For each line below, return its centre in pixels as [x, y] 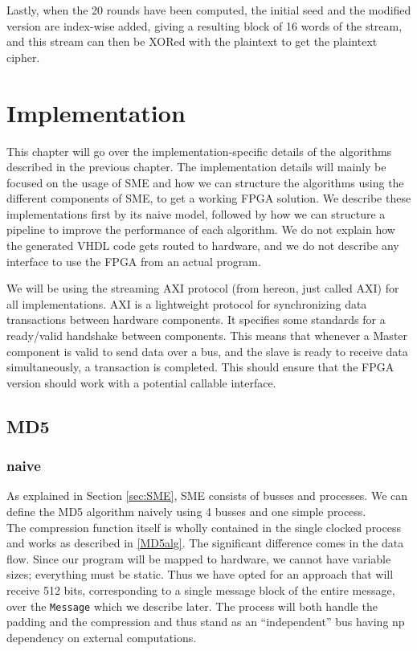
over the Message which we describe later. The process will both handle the [192, 606]
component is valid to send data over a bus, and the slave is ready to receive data [207, 351]
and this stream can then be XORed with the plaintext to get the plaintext [192, 41]
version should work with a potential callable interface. [141, 382]
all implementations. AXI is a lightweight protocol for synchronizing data [187, 303]
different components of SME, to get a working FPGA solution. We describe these [209, 198]
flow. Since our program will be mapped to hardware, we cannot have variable [199, 558]
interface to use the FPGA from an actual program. [134, 261]
